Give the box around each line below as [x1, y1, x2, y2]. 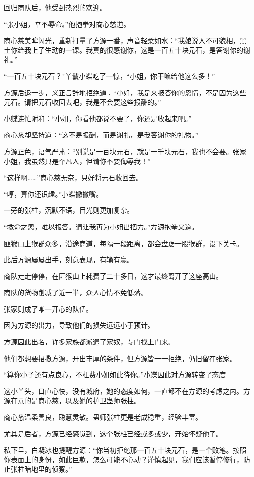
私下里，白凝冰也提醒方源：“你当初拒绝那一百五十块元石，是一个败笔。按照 [4, 445, 247, 455]
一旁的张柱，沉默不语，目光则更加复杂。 [4, 205, 134, 215]
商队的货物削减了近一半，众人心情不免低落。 [4, 287, 148, 297]
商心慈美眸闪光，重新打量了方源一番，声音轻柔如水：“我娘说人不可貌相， [4, 35, 240, 45]
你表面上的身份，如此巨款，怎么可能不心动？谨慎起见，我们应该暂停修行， [4, 454, 243, 464]
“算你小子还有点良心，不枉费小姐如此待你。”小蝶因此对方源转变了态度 [4, 369, 226, 380]
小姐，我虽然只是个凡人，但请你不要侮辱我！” [4, 156, 151, 166]
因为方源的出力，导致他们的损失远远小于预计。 [4, 320, 154, 330]
